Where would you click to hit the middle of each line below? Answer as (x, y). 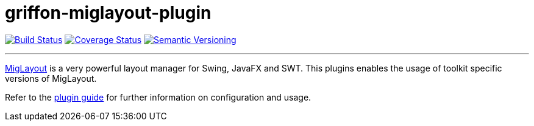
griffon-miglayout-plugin (108, 13)
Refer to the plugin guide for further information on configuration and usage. (158, 97)
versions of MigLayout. (51, 78)
